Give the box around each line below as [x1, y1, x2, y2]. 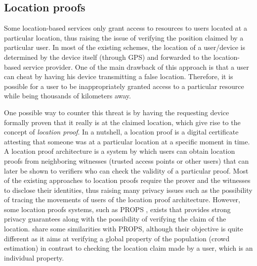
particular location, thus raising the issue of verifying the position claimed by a [4, 32, 244, 43]
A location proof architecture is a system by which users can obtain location [4, 146, 235, 156]
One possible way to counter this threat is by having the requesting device [4, 107, 229, 117]
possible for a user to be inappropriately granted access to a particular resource [4, 81, 244, 91]
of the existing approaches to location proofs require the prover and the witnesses [4, 175, 251, 185]
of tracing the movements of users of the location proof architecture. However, [4, 194, 240, 205]
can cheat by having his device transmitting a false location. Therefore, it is [4, 71, 233, 82]
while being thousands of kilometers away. [4, 90, 131, 101]
